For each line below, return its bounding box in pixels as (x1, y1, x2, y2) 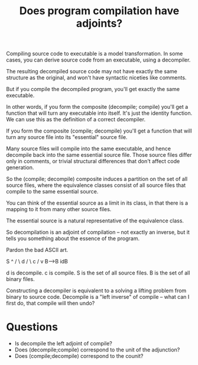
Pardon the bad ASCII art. (6, 247, 69, 254)
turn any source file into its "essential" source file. (6, 134, 128, 141)
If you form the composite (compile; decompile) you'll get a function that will (6, 127, 192, 134)
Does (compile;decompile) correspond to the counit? (14, 353, 144, 360)
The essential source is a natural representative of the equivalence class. (6, 217, 184, 224)
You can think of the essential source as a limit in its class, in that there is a (6, 199, 188, 206)
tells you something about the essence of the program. (6, 235, 140, 242)
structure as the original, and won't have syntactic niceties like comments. (6, 74, 187, 81)
